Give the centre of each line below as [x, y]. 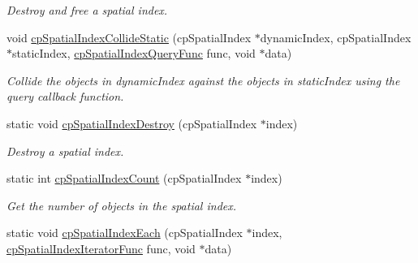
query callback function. [65, 96]
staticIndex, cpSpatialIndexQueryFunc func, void [134, 53]
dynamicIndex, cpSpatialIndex [336, 37]
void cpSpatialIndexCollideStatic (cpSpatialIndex [129, 37]
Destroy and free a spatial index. [87, 10]
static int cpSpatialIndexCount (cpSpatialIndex [124, 178]
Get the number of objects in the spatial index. [122, 205]
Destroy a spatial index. [65, 151]
